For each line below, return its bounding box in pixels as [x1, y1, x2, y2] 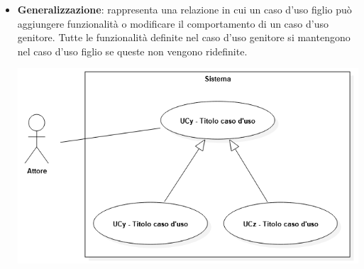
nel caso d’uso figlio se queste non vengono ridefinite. [17, 43, 248, 58]
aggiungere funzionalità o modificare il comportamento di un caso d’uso [17, 16, 329, 31]
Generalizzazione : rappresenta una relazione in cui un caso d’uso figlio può [17, 2, 352, 16]
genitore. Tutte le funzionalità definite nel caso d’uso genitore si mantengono [17, 30, 351, 45]
